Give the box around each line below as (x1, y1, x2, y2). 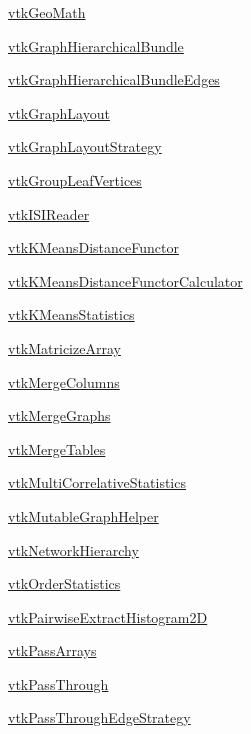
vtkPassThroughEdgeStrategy (8, 707, 191, 728)
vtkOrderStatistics (8, 573, 121, 594)
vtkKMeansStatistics (8, 304, 135, 325)
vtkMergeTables (8, 438, 106, 459)
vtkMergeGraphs (8, 405, 111, 426)
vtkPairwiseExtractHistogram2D (8, 606, 208, 627)
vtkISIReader (8, 203, 90, 224)
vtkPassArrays (8, 640, 97, 661)
